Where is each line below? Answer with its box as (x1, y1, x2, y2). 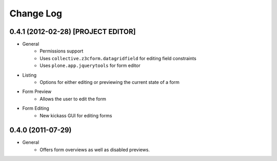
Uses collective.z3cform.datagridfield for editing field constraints (39, 55, 197, 61)
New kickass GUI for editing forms (39, 112, 112, 118)
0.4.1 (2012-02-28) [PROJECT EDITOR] (9, 27, 136, 36)
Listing (22, 72, 37, 78)
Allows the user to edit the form (39, 96, 106, 102)
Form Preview (22, 88, 52, 95)
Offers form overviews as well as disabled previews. (39, 147, 150, 153)
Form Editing (22, 105, 50, 112)
